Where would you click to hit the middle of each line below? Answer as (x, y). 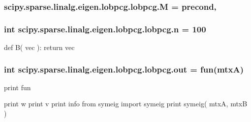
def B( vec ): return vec (39, 47)
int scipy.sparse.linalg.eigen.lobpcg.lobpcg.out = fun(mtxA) (124, 69)
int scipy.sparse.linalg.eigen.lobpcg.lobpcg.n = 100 (105, 29)
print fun (17, 87)
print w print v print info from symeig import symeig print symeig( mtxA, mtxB (126, 104)
